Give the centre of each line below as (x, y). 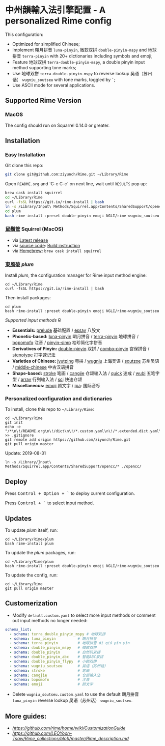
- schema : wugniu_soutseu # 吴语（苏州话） (59, 666)
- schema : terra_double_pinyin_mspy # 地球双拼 (57, 634)
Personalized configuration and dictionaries (58, 399)
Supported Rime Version (43, 100)
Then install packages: (28, 298)
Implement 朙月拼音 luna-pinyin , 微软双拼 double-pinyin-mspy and (80, 50)
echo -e (13, 427)
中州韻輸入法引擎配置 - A (55, 10)
